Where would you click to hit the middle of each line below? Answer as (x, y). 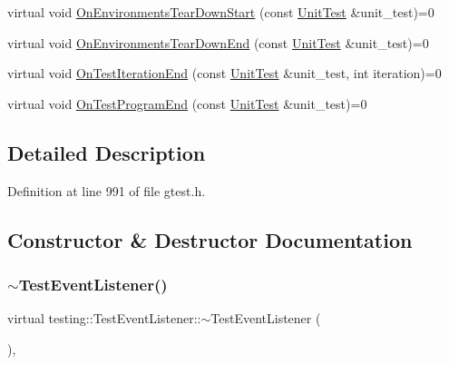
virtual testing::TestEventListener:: (104, 318)
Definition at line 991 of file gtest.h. (107, 190)
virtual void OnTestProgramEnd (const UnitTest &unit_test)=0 (187, 103)
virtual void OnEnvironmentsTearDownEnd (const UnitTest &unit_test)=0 (218, 42)
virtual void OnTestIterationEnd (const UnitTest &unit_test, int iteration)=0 (224, 73)
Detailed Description (107, 152)
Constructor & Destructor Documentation (210, 239)
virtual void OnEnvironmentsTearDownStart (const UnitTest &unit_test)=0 (221, 12)
